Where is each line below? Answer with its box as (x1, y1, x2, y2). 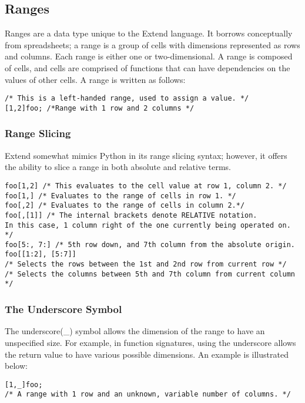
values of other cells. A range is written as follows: (5, 73, 186, 85)
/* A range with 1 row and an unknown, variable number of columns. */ (5, 390, 291, 399)
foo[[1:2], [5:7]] (5, 250, 76, 259)
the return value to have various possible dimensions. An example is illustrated (5, 348, 289, 360)
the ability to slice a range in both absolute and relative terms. (5, 161, 231, 173)
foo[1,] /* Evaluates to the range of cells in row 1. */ (5, 191, 236, 200)
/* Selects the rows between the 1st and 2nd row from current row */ (5, 260, 287, 269)
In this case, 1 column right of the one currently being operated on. (5, 221, 291, 229)
